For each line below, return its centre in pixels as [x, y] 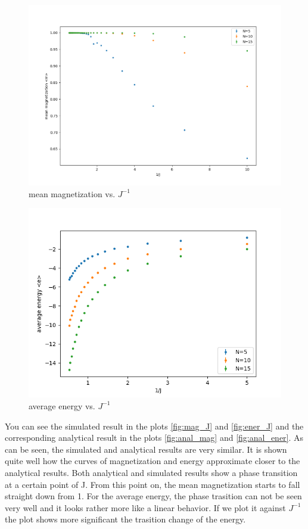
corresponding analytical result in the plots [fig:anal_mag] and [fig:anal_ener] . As [154, 438]
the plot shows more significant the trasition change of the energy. [125, 519]
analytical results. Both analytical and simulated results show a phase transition [151, 472]
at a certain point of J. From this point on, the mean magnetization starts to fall [153, 484]
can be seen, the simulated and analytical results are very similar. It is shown [146, 449]
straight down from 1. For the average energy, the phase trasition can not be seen [153, 496]
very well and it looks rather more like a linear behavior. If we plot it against [145, 507]
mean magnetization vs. [72, 193]
